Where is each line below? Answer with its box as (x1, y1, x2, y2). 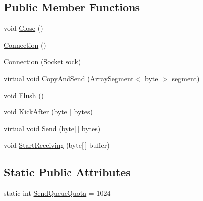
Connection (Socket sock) (4, 56, 81, 67)
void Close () (4, 23, 43, 33)
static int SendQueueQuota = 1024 (4, 188, 111, 198)
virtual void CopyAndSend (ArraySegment (4, 73, 134, 83)
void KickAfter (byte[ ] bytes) (4, 106, 93, 117)
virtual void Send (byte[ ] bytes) (4, 123, 101, 133)
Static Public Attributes (4, 164, 131, 180)
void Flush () (4, 90, 44, 100)
